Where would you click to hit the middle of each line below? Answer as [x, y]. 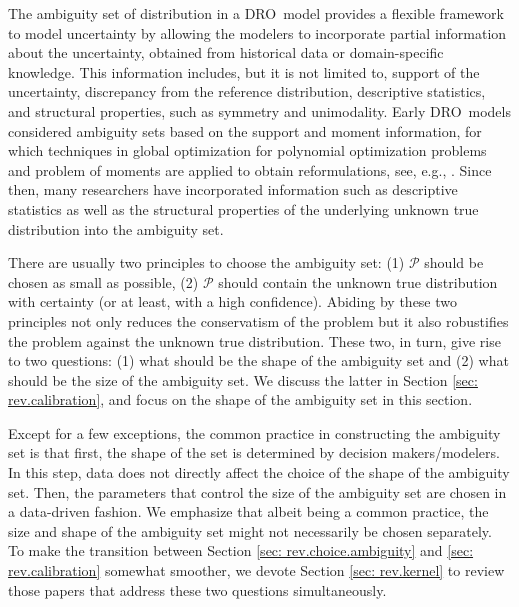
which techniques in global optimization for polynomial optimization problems [247, 150]
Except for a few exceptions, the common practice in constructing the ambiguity [254, 432]
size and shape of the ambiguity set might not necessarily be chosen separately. [250, 530]
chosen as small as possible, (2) [103, 281]
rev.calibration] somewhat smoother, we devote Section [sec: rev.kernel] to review [256, 570]
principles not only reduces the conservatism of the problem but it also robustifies [258, 320]
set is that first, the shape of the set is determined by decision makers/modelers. [254, 452]
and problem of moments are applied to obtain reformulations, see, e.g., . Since [250, 169]
